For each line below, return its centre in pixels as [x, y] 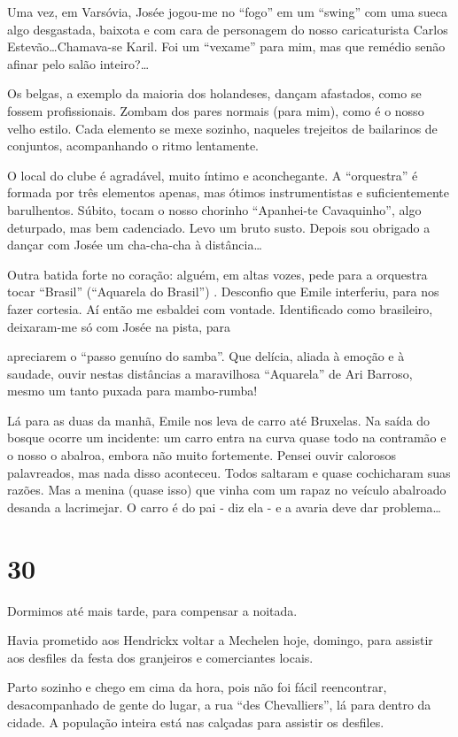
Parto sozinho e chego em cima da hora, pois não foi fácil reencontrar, [197, 687]
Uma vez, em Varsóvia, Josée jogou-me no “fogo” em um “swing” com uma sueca [228, 12]
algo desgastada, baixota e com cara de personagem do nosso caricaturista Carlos [228, 29]
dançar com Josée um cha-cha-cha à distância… [135, 245]
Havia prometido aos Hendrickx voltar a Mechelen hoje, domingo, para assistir [220, 640]
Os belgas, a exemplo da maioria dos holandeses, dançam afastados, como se [214, 93]
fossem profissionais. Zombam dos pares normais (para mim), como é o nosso [216, 110]
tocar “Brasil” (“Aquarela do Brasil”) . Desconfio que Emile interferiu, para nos [223, 292]
